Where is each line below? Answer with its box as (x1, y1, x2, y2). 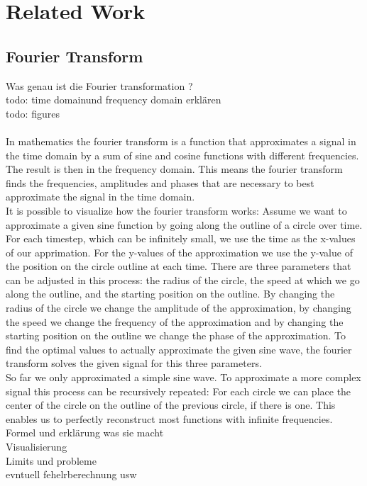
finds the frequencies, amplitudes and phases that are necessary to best (6, 175, 314, 190)
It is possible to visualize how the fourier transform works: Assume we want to (6, 203, 347, 217)
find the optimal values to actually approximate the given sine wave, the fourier (6, 341, 352, 356)
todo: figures (6, 106, 60, 120)
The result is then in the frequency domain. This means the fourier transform (6, 162, 343, 176)
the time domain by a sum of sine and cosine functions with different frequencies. (6, 147, 359, 162)
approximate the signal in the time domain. (6, 189, 195, 204)
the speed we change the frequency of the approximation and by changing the (6, 314, 344, 329)
